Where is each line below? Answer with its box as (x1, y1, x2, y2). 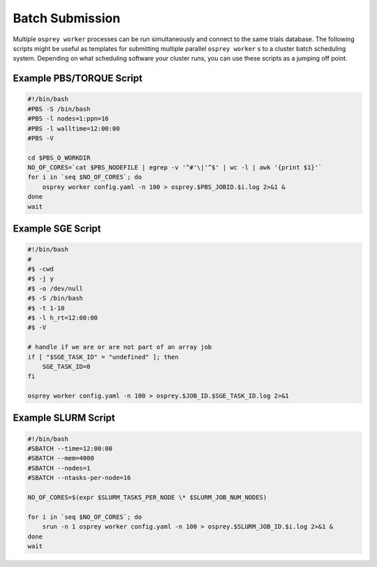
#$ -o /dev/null (27, 285, 84, 292)
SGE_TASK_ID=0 (42, 363, 91, 370)
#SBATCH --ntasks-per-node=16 (27, 474, 131, 482)
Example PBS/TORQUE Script (13, 73, 143, 84)
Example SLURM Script (13, 412, 115, 424)
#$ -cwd (27, 265, 54, 273)
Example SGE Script (13, 223, 101, 235)
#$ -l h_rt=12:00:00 (27, 314, 98, 322)
